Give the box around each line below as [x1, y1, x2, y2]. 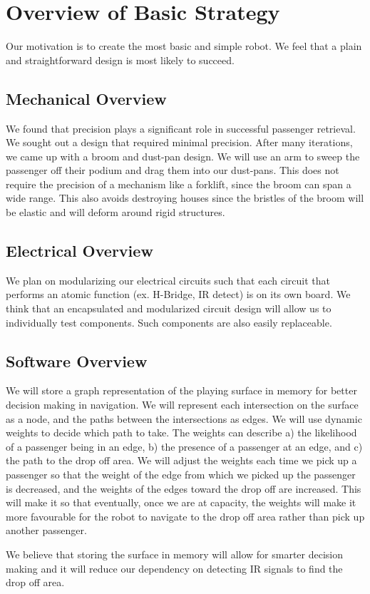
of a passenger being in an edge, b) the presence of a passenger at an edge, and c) [6, 439, 363, 454]
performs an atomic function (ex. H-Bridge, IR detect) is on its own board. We [6, 287, 351, 302]
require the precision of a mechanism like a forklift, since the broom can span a [6, 176, 351, 191]
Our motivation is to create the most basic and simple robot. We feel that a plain [6, 39, 362, 53]
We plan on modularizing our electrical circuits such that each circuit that [6, 272, 330, 287]
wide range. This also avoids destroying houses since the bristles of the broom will [6, 190, 364, 205]
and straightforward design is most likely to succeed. [6, 52, 235, 67]
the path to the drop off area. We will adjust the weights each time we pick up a [6, 453, 357, 468]
